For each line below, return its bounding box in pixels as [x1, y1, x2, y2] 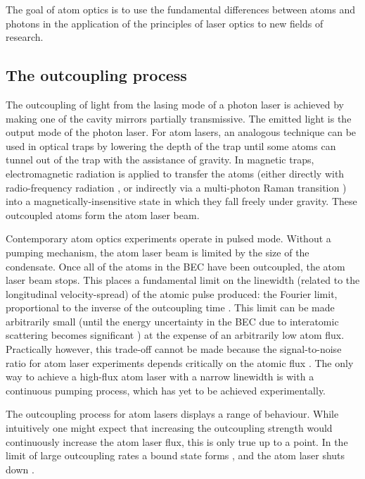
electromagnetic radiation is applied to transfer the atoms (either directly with [6, 166, 345, 180]
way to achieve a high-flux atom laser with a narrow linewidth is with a [6, 369, 314, 384]
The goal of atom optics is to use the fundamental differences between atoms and [6, 2, 355, 16]
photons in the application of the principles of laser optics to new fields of [6, 15, 324, 30]
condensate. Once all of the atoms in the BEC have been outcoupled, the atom [6, 259, 345, 273]
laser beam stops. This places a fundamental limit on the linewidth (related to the [6, 273, 360, 287]
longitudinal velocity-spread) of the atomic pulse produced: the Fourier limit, [6, 286, 338, 301]
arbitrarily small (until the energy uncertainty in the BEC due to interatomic [6, 313, 339, 328]
